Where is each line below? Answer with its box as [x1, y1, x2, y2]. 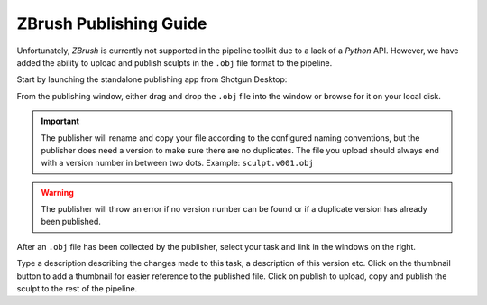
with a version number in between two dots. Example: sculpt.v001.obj [41, 158, 315, 169]
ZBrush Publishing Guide [16, 14, 207, 33]
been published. [41, 217, 101, 227]
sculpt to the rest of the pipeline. [16, 283, 138, 294]
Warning [41, 187, 74, 198]
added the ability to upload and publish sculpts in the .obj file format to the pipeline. [16, 57, 333, 68]
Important [41, 116, 80, 126]
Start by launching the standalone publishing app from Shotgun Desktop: [16, 74, 288, 85]
